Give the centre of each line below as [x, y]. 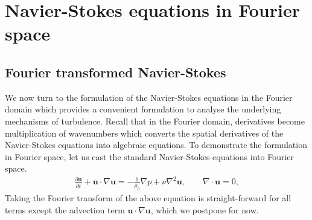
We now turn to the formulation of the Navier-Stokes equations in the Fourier [149, 97]
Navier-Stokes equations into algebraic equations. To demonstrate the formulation [156, 145]
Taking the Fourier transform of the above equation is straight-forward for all [148, 198]
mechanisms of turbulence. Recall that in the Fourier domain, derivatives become [155, 121]
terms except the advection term [65, 209]
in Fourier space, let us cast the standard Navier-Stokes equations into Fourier [150, 156]
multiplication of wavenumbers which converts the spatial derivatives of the [144, 133]
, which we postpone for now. [205, 209]
